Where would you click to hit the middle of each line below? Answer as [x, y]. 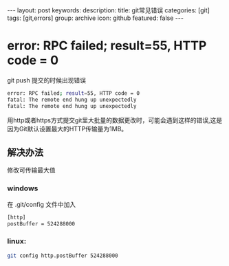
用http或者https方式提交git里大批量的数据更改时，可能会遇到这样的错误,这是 [115, 120]
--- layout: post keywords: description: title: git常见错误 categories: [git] [108, 10]
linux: [17, 241]
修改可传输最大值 [31, 170]
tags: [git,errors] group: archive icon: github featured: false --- [96, 18]
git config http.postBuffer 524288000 [63, 256]
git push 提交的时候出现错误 [46, 80]
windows [23, 188]
